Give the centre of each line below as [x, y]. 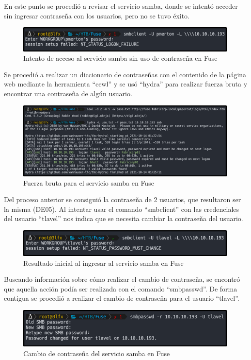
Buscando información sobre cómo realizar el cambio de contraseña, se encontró [122, 279]
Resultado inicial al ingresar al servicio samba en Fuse [103, 263]
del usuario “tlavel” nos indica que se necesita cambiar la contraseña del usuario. [124, 218]
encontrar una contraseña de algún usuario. [68, 93]
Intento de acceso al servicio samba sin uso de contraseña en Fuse [120, 58]
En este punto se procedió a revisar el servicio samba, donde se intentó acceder [121, 6]
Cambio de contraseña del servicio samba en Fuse [97, 353]
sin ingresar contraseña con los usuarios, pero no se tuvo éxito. [97, 15]
